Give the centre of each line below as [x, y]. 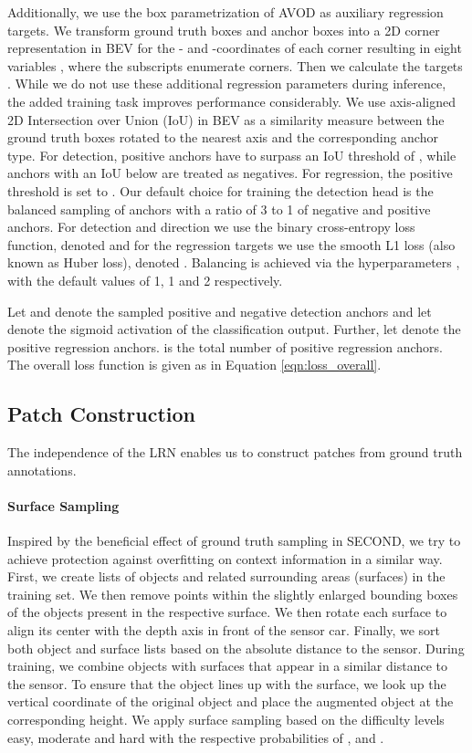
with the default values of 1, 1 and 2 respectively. [145, 280]
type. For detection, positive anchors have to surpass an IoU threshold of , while [232, 155]
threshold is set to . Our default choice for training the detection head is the [220, 190]
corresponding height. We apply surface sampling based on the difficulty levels [226, 719]
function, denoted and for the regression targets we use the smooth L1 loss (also [231, 244]
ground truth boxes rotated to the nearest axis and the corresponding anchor [223, 137]
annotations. [42, 470]
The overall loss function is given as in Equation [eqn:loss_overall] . [194, 365]
